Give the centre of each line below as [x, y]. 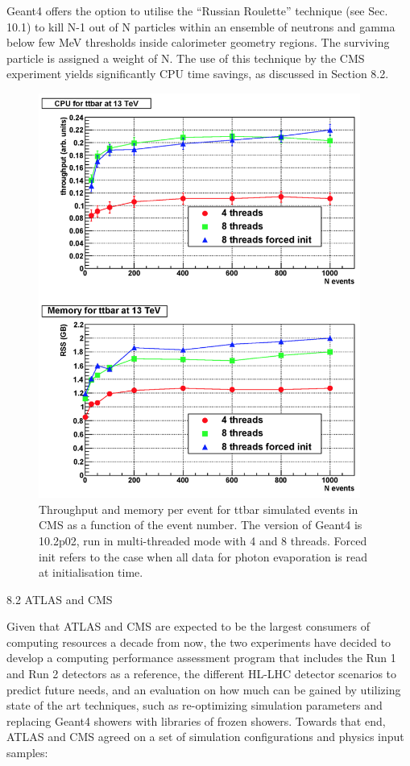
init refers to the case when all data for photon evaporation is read [203, 556]
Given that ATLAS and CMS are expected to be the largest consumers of [188, 626]
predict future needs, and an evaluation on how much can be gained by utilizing [204, 689]
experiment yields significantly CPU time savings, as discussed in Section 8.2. [198, 74]
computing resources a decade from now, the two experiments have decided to [199, 642]
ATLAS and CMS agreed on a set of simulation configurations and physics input [205, 737]
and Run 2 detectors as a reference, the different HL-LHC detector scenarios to [202, 674]
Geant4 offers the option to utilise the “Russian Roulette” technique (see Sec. [197, 10]
